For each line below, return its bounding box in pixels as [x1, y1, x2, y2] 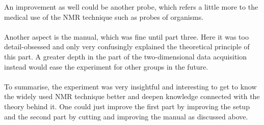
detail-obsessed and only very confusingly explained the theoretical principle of [4, 41, 250, 52]
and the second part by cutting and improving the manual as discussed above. [4, 111, 248, 121]
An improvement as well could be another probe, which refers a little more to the [4, 2, 258, 12]
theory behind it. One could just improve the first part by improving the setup [4, 101, 250, 111]
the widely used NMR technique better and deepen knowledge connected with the [4, 91, 260, 102]
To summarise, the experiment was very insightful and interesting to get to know [4, 81, 257, 91]
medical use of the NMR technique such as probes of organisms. [4, 11, 204, 22]
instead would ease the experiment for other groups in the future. [4, 61, 208, 72]
